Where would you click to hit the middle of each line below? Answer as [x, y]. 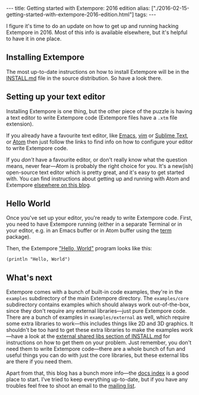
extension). [20, 124]
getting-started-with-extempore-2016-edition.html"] [70, 14]
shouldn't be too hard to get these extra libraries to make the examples [93, 330]
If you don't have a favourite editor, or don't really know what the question [97, 160]
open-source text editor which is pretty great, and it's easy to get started [95, 172]
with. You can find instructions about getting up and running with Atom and [98, 178]
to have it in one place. [34, 39]
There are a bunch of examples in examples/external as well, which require [98, 318]
